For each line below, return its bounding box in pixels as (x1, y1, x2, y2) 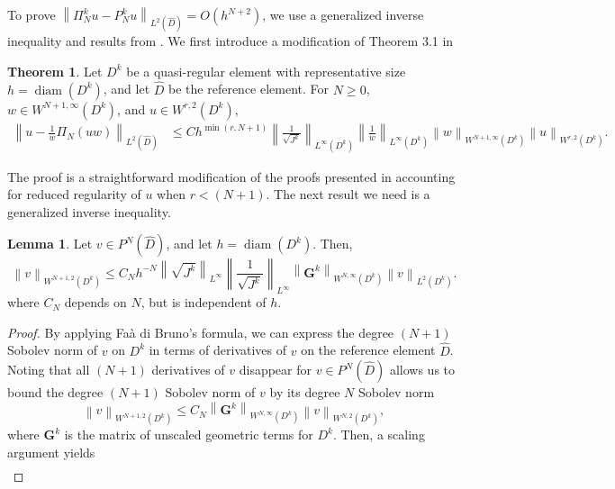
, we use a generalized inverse (262, 5, 424, 23)
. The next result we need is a (266, 185, 430, 204)
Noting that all (7, 360, 90, 379)
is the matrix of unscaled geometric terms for (64, 425, 313, 444)
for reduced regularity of (7, 185, 141, 204)
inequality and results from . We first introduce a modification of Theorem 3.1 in (7, 32, 454, 50)
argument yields (7, 443, 95, 462)
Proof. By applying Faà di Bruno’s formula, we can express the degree (7, 322, 394, 341)
